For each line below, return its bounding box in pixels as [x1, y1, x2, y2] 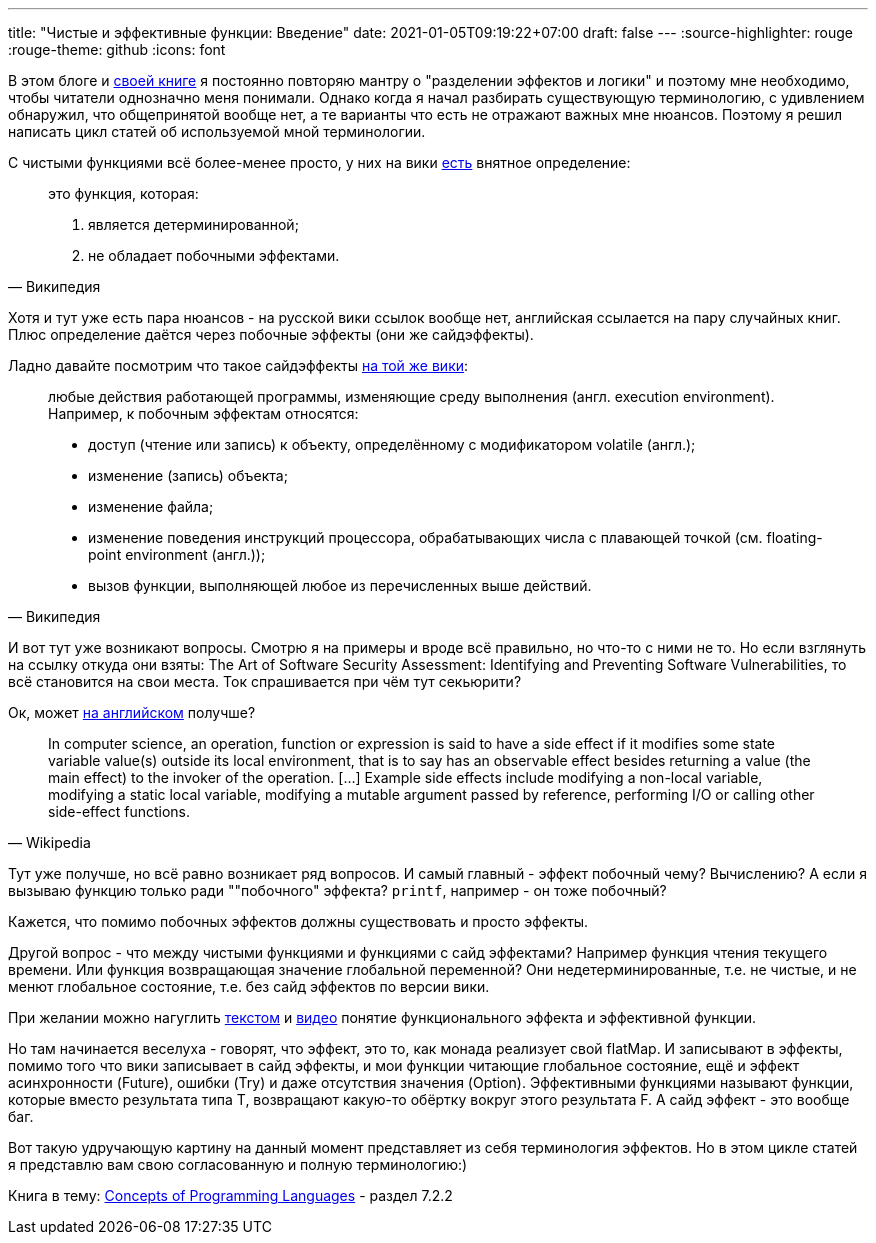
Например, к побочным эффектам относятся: [48, 405, 359, 422]
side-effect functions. [48, 803, 190, 820]
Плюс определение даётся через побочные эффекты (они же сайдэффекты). [8, 326, 534, 343]
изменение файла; [88, 498, 214, 515]
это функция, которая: [48, 185, 199, 202]
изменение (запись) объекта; [88, 467, 288, 484]
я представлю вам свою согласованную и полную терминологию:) [8, 1156, 468, 1173]
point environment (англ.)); [88, 546, 266, 563]
